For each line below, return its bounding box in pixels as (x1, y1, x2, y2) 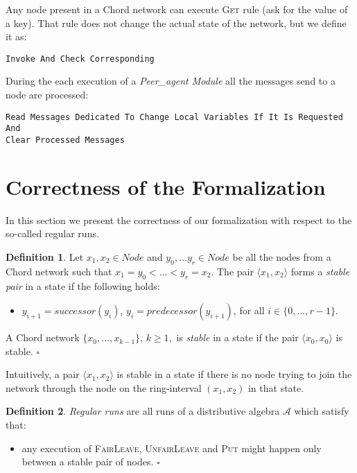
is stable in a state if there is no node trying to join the (116, 367, 352, 381)
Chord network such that (6, 264, 112, 278)
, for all (233, 303, 265, 318)
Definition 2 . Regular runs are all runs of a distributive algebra (6, 404, 280, 418)
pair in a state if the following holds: (6, 278, 160, 293)
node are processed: (6, 87, 89, 102)
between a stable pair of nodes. (21, 454, 154, 469)
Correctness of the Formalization (6, 172, 326, 200)
